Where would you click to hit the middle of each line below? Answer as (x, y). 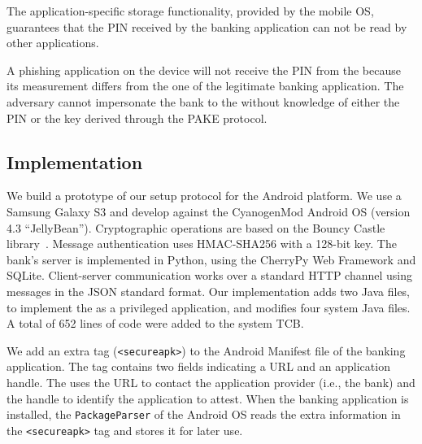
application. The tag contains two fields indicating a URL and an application (198, 366)
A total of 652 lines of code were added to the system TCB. (155, 323)
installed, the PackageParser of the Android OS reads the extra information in (204, 414)
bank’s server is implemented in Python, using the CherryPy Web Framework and (211, 259)
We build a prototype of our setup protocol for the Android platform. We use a (204, 196)
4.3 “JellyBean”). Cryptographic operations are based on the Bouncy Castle (196, 227)
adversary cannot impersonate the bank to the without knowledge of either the (203, 101)
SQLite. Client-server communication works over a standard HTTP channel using (210, 275)
